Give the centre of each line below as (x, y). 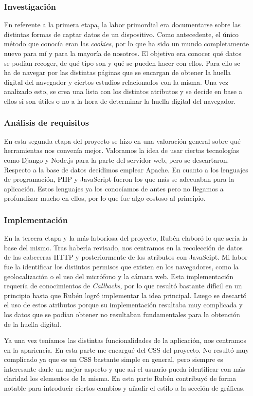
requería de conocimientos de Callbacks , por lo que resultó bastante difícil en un (123, 286)
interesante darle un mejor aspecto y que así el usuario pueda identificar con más (125, 368)
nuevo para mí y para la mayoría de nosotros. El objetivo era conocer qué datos (123, 53)
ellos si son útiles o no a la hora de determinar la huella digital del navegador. (120, 101)
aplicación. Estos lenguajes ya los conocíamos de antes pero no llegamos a (114, 188)
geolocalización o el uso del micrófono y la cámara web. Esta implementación (119, 276)
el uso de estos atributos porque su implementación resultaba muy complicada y (123, 305)
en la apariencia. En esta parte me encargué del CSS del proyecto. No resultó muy (126, 349)
